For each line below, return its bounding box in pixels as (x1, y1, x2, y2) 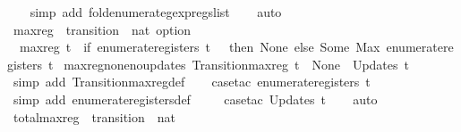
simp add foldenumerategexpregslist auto (30, 3, 282, 21)
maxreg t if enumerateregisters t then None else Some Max (19, 37, 380, 56)
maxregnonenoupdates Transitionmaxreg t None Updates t (64, 54, 409, 73)
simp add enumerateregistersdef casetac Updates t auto (13, 89, 378, 108)
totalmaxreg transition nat (13, 107, 176, 126)
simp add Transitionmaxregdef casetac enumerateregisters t (13, 72, 371, 91)
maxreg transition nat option (13, 20, 192, 38)
